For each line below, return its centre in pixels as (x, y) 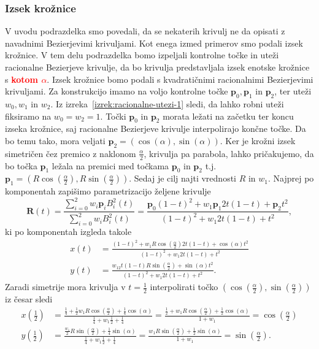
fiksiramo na (28, 116)
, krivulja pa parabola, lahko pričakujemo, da (229, 153)
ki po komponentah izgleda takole (68, 232)
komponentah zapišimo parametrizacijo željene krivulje (108, 191)
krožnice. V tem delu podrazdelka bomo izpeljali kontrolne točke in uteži (142, 55)
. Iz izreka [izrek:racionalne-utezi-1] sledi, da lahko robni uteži (167, 103)
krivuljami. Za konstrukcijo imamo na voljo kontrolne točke (117, 91)
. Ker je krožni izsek (258, 140)
